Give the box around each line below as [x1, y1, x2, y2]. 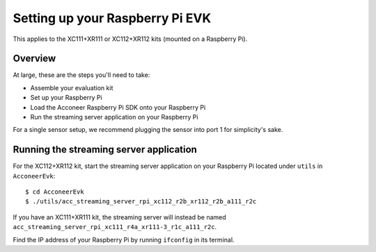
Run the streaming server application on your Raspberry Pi [30, 113, 198, 121]
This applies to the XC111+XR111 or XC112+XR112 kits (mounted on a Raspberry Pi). [13, 35, 248, 43]
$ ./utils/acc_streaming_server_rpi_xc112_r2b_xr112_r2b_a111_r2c [25, 198, 257, 205]
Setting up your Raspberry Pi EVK [13, 10, 212, 26]
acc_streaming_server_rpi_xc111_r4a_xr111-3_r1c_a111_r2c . [13, 223, 217, 231]
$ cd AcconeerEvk [25, 188, 84, 196]
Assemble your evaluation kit [30, 83, 113, 92]
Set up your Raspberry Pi [30, 94, 102, 102]
